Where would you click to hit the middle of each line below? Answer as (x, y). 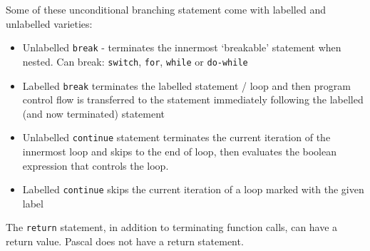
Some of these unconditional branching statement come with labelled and (166, 9)
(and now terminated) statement (94, 113)
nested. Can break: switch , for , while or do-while (135, 61)
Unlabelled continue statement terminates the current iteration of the (176, 137)
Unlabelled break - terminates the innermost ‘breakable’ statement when (182, 47)
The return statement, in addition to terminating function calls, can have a (172, 227)
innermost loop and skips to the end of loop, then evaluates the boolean (179, 151)
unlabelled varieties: (49, 23)
